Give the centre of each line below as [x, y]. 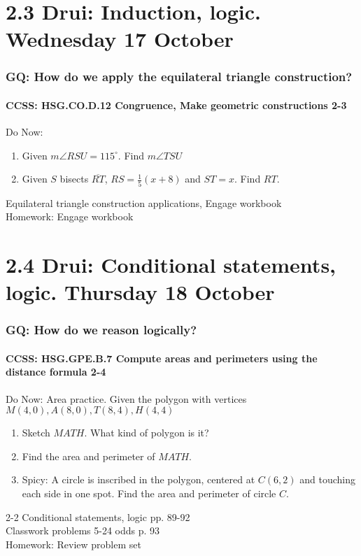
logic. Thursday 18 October [140, 292]
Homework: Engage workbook [70, 216]
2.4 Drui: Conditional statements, [171, 265]
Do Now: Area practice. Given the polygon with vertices [126, 398]
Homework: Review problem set [73, 544]
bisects [74, 179]
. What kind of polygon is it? [147, 433]
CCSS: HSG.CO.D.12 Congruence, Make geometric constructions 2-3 [176, 105]
